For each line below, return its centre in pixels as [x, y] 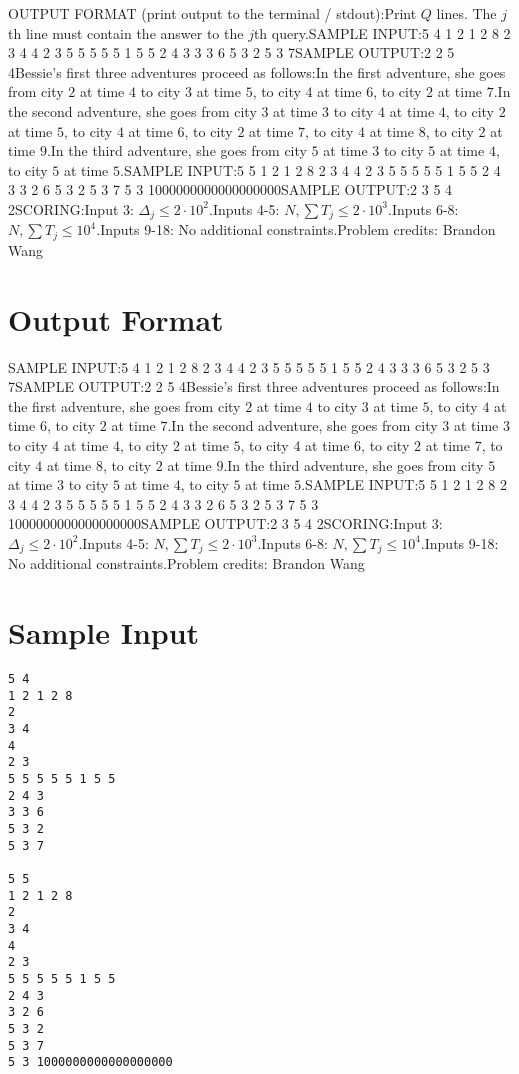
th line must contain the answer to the [126, 32]
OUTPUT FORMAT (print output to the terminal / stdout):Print [212, 13]
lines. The [466, 13]
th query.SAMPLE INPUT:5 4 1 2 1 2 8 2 [382, 32]
